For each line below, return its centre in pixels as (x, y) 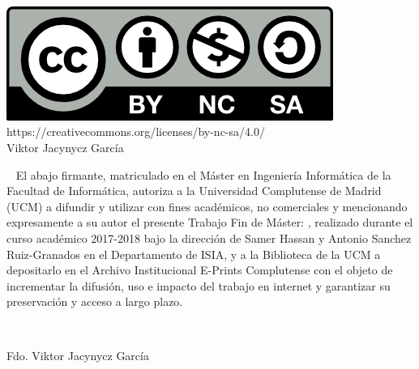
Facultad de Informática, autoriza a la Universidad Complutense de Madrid (194, 191)
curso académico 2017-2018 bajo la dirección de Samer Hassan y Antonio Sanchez (209, 238)
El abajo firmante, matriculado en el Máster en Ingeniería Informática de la (203, 174)
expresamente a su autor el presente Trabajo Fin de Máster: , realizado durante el (210, 222)
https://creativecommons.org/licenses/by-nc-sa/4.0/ (136, 131)
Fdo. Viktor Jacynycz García (78, 356)
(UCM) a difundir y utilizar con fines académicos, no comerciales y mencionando (207, 206)
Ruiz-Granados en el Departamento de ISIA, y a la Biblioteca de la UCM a (194, 254)
